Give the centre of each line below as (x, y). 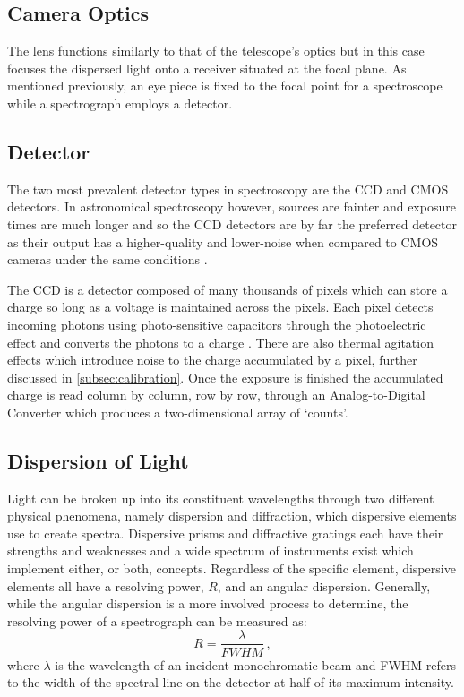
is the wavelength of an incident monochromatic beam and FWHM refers (256, 664)
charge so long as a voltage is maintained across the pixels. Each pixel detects (220, 307)
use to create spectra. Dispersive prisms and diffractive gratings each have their (225, 533)
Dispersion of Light (98, 460)
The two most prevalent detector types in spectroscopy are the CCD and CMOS (228, 189)
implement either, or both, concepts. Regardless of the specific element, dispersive (232, 568)
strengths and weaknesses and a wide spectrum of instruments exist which (211, 551)
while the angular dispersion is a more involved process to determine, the (208, 603)
